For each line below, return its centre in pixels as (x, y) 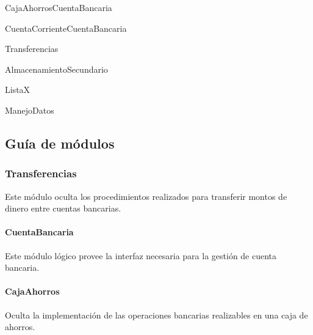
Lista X (18, 90)
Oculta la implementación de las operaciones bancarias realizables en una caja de (156, 315)
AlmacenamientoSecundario (56, 69)
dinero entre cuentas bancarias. (63, 208)
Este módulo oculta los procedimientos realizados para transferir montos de (146, 196)
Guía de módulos (60, 143)
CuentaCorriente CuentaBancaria (66, 28)
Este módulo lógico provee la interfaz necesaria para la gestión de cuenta (141, 255)
